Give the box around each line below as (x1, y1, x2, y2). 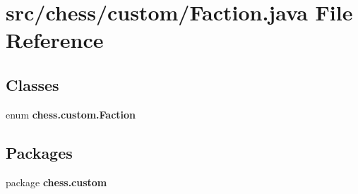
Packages (6, 141, 73, 163)
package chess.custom (6, 174, 107, 189)
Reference (6, 25, 104, 54)
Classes (6, 73, 59, 95)
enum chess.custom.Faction (6, 107, 136, 121)
